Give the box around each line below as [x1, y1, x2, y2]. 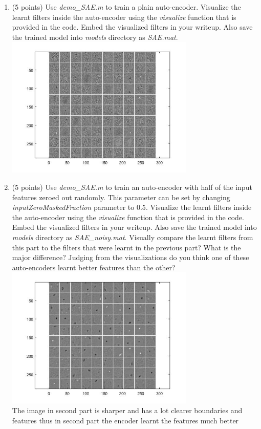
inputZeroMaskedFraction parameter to [12, 202, 135, 212]
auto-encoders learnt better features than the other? [12, 262, 176, 272]
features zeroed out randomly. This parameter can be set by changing [12, 191, 230, 202]
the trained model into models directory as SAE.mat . [12, 31, 178, 42]
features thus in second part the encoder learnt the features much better [12, 415, 239, 425]
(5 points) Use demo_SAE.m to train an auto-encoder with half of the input [12, 182, 252, 192]
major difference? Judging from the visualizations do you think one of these [12, 252, 249, 263]
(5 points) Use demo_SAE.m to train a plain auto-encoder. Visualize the [12, 2, 241, 12]
